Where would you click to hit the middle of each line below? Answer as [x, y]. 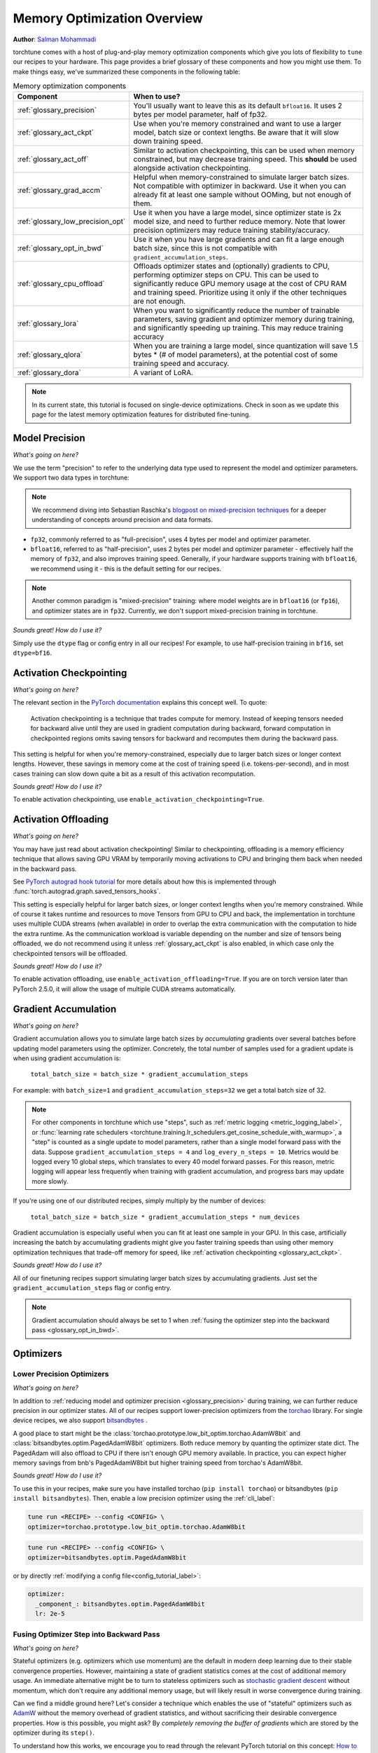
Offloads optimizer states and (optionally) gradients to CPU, [232, 266]
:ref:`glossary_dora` [49, 373]
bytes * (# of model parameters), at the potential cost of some [236, 355]
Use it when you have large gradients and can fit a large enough [239, 240]
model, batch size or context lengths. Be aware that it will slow [236, 133]
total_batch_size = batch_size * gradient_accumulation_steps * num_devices [165, 1217]
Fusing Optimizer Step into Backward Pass [86, 1634]
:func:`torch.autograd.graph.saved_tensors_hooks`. [87, 891]
